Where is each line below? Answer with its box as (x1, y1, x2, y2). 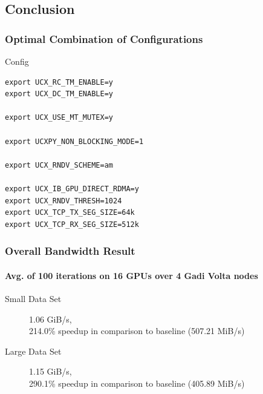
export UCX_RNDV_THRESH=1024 (5, 196, 122, 205)
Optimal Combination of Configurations (5, 31, 203, 46)
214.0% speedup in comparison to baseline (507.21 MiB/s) (29, 324, 245, 337)
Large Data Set (5, 344, 62, 357)
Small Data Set (5, 292, 62, 304)
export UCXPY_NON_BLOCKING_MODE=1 (5, 137, 144, 146)
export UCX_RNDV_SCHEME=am (5, 160, 113, 169)
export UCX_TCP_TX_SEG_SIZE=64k (5, 208, 135, 217)
